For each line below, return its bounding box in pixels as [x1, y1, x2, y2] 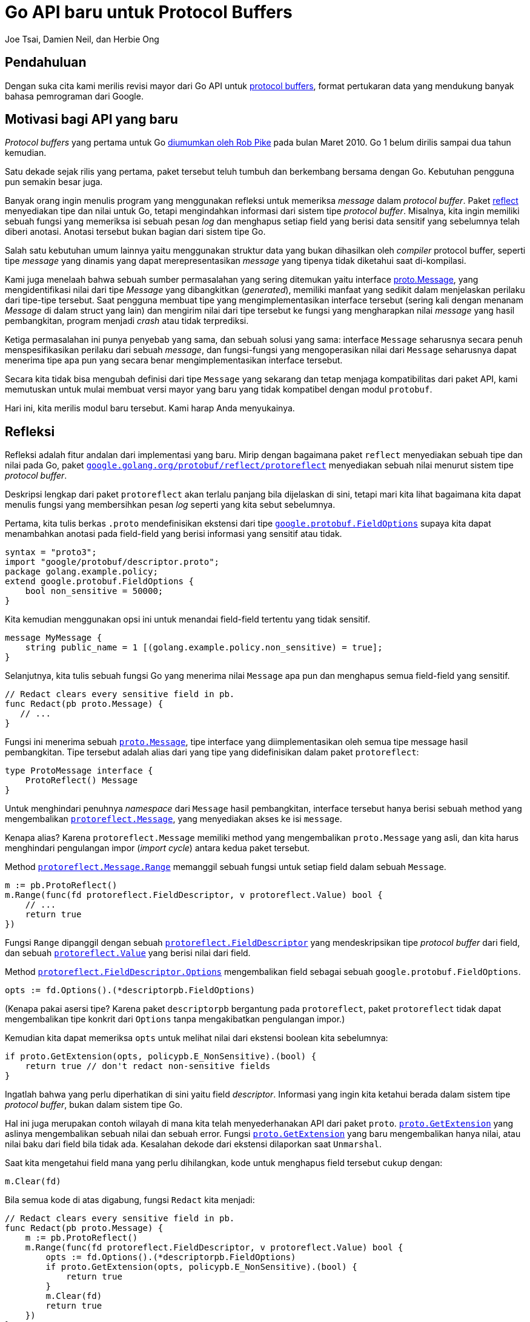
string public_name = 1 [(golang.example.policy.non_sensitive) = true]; [25, 642, 383, 653]
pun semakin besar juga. [5, 177, 103, 187]
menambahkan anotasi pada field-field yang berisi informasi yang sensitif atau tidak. [5, 528, 342, 539]
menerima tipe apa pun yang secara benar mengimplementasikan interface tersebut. [5, 355, 343, 366]
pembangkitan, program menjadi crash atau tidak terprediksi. [5, 315, 249, 326]
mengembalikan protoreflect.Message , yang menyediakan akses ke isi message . [5, 814, 342, 825]
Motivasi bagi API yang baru [5, 112, 178, 127]
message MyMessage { [5, 633, 102, 643]
